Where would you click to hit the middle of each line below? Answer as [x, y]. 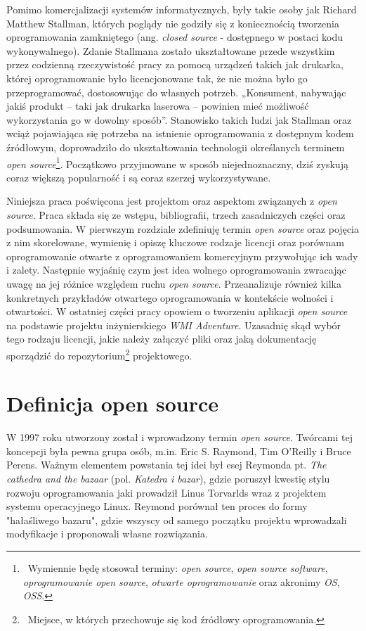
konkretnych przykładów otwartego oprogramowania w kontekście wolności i [170, 297]
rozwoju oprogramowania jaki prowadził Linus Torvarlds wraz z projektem [166, 492]
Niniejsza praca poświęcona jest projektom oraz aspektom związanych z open [172, 201]
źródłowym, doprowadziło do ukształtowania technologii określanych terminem [176, 147]
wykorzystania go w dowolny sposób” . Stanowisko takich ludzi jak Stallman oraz [179, 119]
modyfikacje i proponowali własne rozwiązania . [107, 534]
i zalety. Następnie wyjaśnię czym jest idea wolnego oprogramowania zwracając [176, 270]
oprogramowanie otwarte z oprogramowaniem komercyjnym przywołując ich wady [182, 256]
